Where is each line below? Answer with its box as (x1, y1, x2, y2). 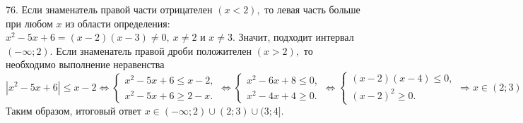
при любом (6, 15, 53, 30)
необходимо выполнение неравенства (6, 57, 165, 72)
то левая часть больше (264, 2, 360, 16)
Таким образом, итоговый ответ (6, 103, 141, 118)
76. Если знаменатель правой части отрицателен (6, 2, 213, 16)
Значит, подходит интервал (238, 30, 354, 44)
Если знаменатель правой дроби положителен (56, 43, 252, 58)
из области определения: (65, 15, 170, 30)
